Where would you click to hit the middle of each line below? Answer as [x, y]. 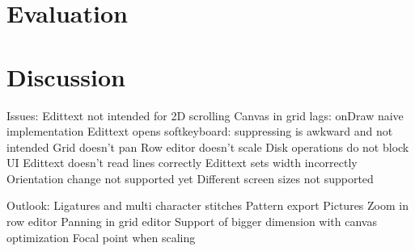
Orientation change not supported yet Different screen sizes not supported [190, 178]
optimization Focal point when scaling [101, 237]
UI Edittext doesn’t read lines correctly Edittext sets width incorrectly [182, 163]
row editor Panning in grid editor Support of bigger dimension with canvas [192, 222]
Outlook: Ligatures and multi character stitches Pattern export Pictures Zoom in [207, 205]
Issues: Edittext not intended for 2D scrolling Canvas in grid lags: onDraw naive [205, 115]
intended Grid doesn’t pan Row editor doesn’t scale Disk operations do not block [208, 146]
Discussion [66, 76]
